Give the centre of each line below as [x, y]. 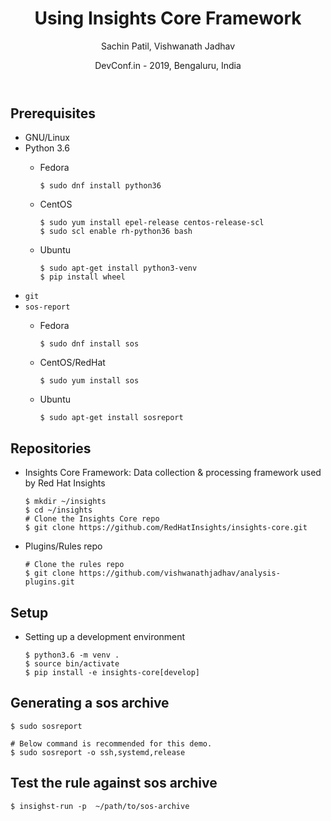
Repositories [51, 448]
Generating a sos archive [90, 703]
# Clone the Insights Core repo [92, 519]
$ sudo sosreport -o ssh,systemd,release [98, 752]
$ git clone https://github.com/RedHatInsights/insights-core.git [166, 528]
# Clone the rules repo [74, 565]
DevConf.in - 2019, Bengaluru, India [168, 65]
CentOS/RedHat [72, 363]
